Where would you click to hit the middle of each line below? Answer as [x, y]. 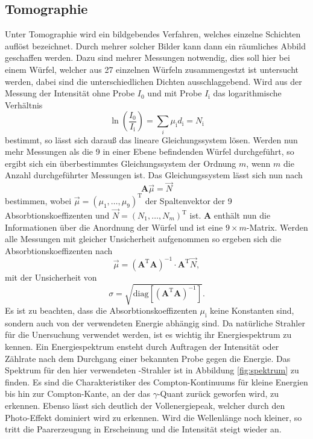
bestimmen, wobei [38, 200]
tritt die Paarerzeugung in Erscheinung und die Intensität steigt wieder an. [143, 429]
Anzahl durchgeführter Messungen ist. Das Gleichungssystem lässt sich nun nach [154, 175]
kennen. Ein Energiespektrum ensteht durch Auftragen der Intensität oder [142, 346]
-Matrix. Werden [277, 227]
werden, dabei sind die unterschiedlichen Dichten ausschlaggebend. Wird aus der [153, 81]
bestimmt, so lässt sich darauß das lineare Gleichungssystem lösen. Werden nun [151, 139]
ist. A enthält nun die [230, 215]
